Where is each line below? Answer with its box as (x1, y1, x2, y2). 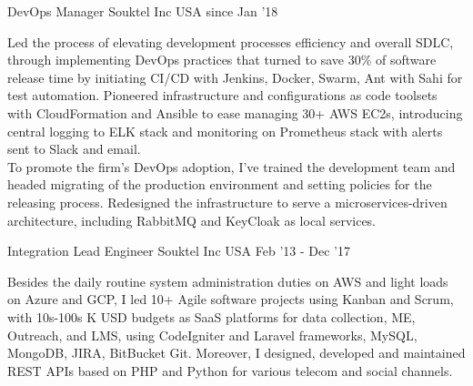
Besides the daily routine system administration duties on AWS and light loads (7, 271, 448, 290)
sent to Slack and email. (7, 139, 141, 158)
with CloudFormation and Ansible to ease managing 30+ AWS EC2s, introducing (7, 103, 463, 122)
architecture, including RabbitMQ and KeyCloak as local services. (7, 210, 377, 229)
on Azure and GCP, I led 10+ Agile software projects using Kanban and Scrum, (7, 289, 454, 309)
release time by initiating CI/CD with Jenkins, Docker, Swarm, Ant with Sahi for (7, 67, 463, 86)
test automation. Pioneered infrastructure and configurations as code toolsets (7, 86, 438, 105)
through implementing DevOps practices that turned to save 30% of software (7, 50, 437, 69)
